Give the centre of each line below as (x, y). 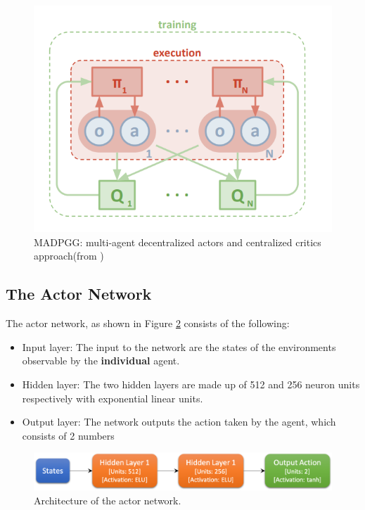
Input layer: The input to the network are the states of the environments (179, 346)
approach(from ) (69, 256)
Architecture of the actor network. (108, 500)
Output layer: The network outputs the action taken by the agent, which (179, 422)
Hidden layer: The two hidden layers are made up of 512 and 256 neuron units (191, 384)
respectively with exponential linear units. (113, 398)
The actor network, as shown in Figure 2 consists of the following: (148, 323)
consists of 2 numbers (68, 435)
